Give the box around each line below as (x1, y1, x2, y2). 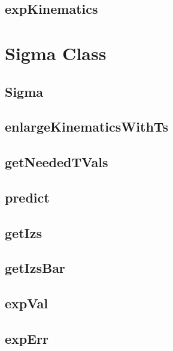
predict (5, 188, 50, 206)
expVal (5, 294, 48, 313)
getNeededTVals (5, 153, 108, 171)
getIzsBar (5, 258, 65, 277)
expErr (5, 329, 49, 348)
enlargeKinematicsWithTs (5, 117, 169, 136)
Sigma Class (5, 40, 107, 65)
